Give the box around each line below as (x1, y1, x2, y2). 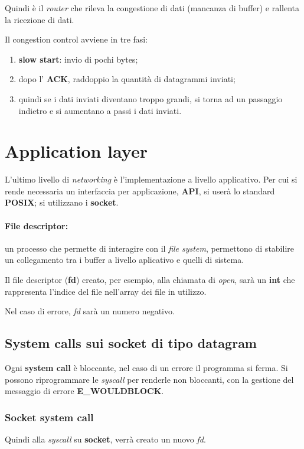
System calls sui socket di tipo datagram (5, 334, 257, 352)
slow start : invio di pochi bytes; (18, 53, 138, 65)
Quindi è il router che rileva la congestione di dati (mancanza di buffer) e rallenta (5, 2, 300, 14)
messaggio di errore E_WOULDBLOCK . (5, 385, 164, 397)
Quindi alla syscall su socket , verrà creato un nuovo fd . (5, 433, 206, 445)
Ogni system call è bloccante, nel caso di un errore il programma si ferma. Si (5, 362, 288, 374)
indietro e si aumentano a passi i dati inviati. (18, 104, 182, 116)
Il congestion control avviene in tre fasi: (5, 33, 148, 45)
